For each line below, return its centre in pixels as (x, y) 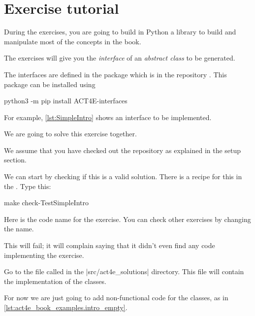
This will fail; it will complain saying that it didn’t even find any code (110, 245)
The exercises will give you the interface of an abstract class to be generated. (120, 58)
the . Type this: (28, 186)
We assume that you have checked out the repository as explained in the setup (123, 150)
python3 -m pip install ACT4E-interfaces (66, 101)
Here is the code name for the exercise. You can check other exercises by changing (127, 219)
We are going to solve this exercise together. (70, 134)
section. (15, 160)
